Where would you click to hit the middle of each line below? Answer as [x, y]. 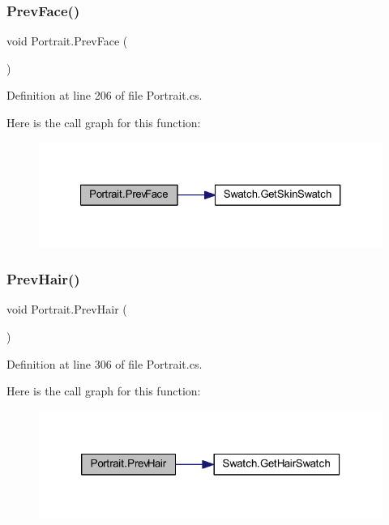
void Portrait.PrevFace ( [67, 41]
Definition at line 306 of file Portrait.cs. [105, 363]
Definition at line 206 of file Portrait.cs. [105, 95]
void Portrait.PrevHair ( [67, 309]
